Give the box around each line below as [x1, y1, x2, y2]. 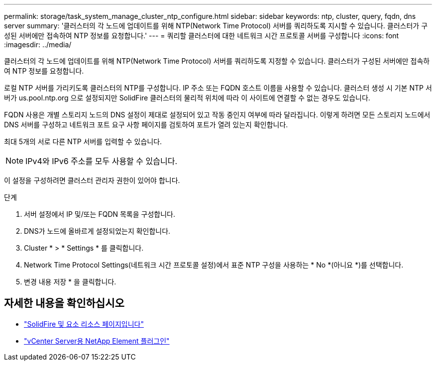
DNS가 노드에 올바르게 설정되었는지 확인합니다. [24, 227, 171, 235]
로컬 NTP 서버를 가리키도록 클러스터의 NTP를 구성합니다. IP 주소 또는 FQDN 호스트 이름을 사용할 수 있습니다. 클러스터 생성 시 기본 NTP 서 [4, 84, 432, 92]
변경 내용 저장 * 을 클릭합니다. [24, 277, 116, 286]
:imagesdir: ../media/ [4, 40, 72, 49]
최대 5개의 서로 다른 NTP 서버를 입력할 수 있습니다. [4, 137, 162, 146]
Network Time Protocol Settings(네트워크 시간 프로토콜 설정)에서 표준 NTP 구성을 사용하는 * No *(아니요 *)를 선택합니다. [24, 261, 404, 269]
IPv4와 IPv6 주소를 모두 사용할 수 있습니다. [25, 156, 178, 166]
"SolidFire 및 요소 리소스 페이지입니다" [24, 319, 144, 328]
